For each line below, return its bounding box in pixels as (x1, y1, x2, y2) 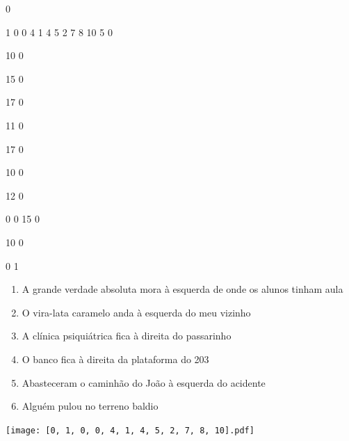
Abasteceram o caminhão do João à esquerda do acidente (22, 375, 266, 390)
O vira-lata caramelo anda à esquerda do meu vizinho (22, 305, 251, 319)
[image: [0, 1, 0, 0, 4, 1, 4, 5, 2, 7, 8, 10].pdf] (6, 425, 254, 435)
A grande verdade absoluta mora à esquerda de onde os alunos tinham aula (22, 282, 343, 296)
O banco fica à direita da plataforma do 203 (22, 351, 209, 366)
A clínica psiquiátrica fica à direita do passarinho (22, 328, 232, 343)
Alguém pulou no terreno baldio (22, 399, 159, 413)
